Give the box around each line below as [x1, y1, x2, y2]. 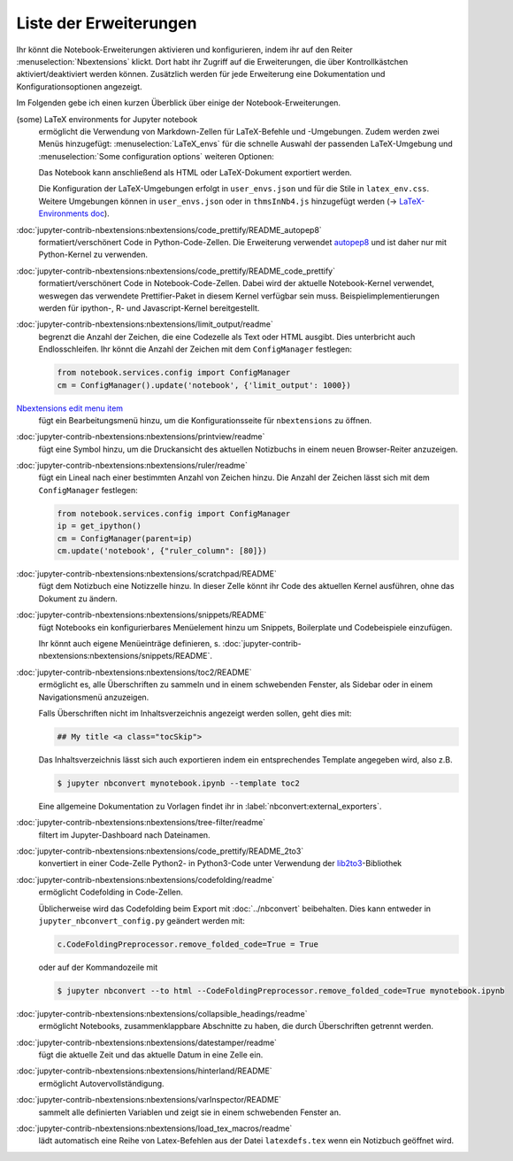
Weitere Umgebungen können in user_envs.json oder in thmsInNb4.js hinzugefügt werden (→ [38, 196, 398, 206]
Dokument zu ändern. [38, 593, 119, 604]
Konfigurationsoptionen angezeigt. [16, 81, 143, 92]
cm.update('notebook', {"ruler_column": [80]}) [57, 546, 267, 555]
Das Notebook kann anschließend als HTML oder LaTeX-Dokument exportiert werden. [38, 167, 353, 178]
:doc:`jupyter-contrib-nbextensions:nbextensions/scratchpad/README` [16, 568, 278, 579]
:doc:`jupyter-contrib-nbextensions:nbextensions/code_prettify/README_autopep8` [16, 224, 322, 235]
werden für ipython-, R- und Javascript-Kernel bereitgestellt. [38, 302, 260, 313]
